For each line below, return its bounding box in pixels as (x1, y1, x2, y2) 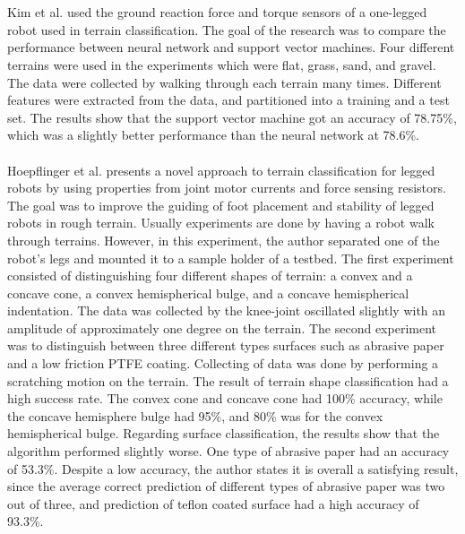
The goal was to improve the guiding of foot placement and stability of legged (7, 195, 435, 214)
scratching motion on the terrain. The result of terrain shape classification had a (7, 371, 449, 390)
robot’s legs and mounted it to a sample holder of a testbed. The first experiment (7, 248, 454, 267)
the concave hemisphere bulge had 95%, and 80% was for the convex (7, 406, 383, 425)
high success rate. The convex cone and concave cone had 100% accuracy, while (7, 389, 443, 408)
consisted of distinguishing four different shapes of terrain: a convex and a (7, 266, 413, 285)
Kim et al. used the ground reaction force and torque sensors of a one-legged (7, 3, 427, 22)
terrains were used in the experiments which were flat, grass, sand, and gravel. (7, 55, 436, 73)
